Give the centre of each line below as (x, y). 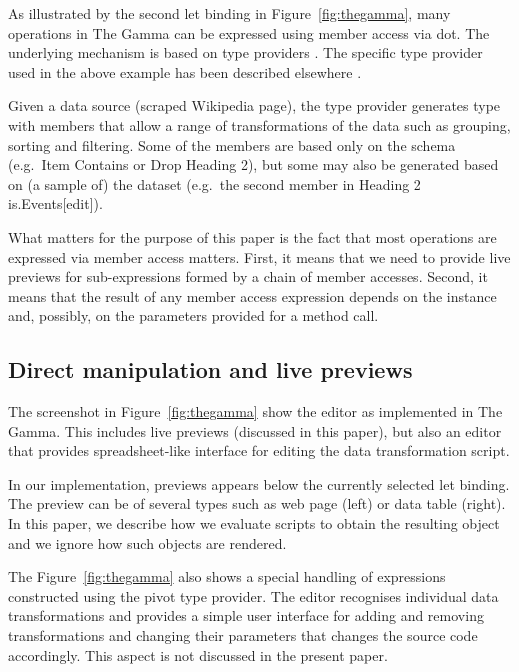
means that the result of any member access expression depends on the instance (252, 295)
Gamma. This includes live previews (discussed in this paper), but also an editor (255, 430)
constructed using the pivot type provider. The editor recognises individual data (253, 595)
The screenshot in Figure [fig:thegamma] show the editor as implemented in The (255, 411)
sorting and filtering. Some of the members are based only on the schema (232, 144)
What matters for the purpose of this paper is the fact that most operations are (252, 236)
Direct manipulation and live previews (210, 369)
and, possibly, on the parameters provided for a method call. (193, 315)
